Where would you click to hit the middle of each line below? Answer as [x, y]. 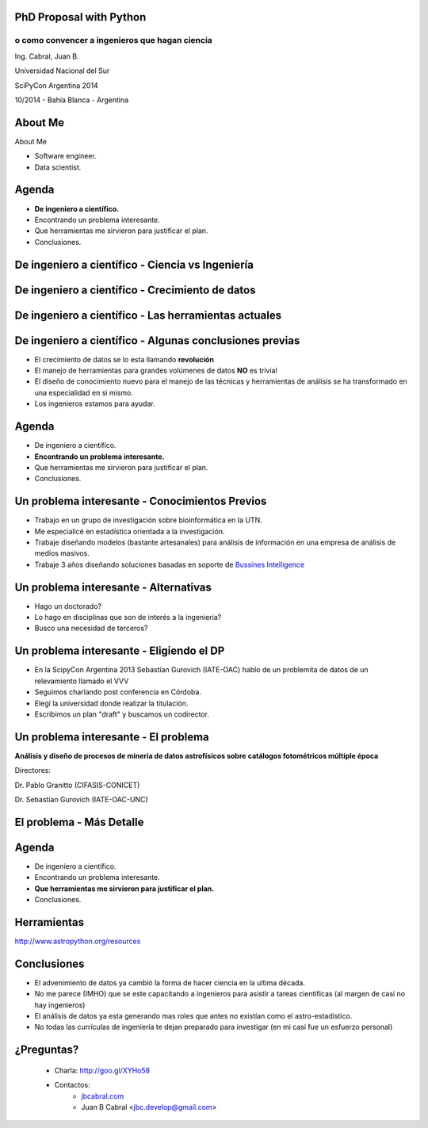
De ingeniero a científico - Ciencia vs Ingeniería [134, 264]
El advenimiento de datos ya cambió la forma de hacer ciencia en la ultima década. [170, 982]
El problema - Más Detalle [79, 822]
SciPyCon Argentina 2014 [56, 85]
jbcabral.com [103, 1096]
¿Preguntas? [47, 1050]
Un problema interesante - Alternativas [113, 587]
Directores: [33, 770]
